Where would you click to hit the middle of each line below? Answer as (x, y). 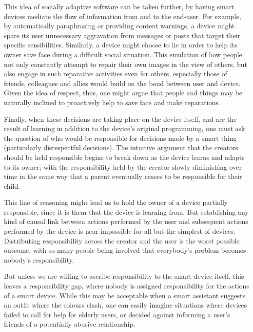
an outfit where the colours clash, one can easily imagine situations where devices (126, 305)
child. (12, 186)
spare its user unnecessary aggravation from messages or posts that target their (122, 35)
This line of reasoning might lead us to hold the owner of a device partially (116, 202)
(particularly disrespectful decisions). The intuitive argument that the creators (121, 147)
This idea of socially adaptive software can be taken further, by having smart (119, 6)
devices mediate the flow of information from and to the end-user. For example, (123, 16)
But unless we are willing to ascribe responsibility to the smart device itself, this (124, 276)
